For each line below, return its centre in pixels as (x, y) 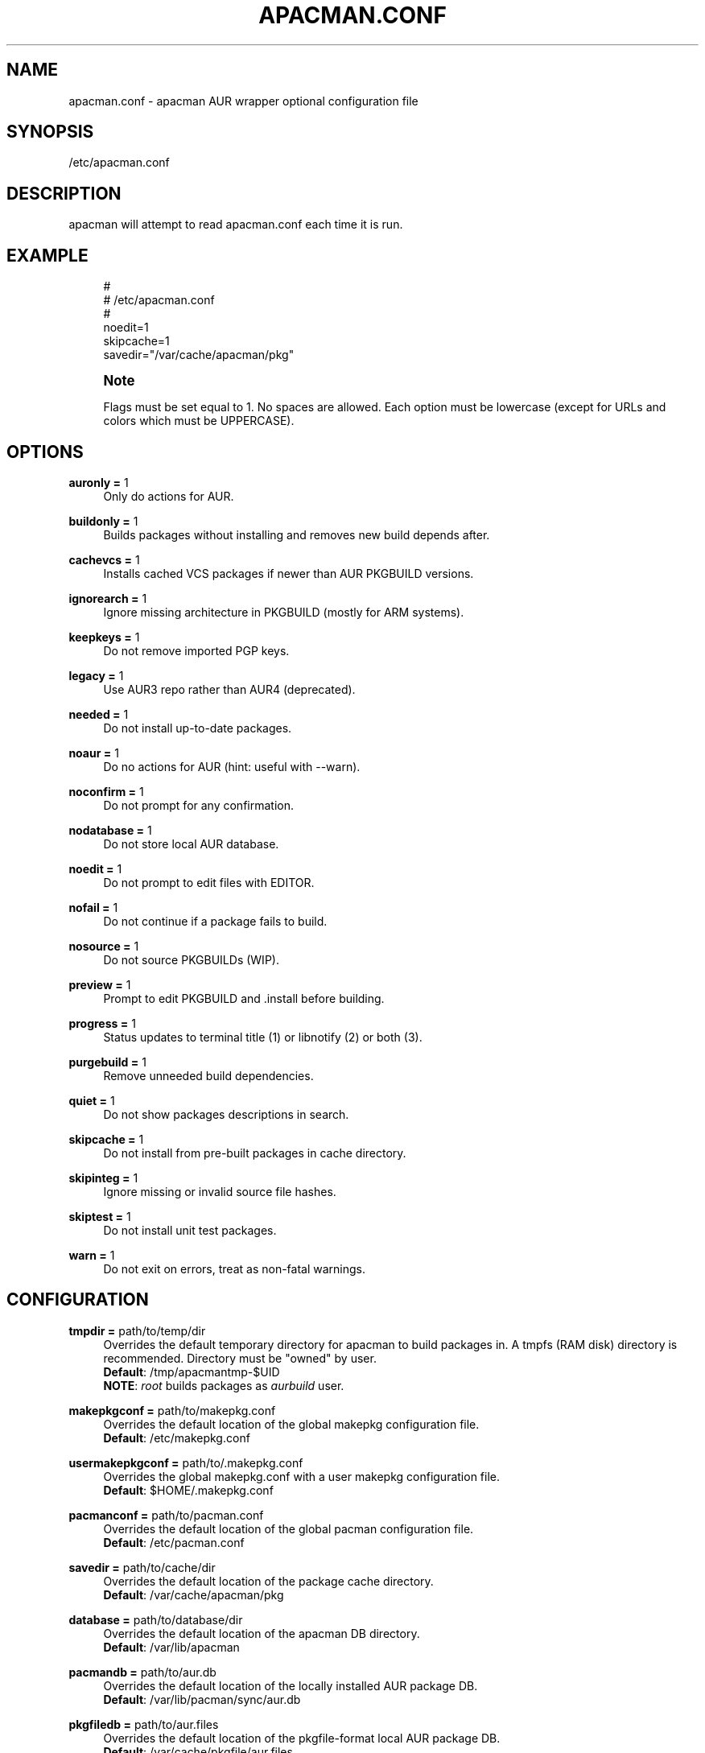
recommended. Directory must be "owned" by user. (240, 1358)
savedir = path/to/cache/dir (142, 1567)
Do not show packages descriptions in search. (226, 1114)
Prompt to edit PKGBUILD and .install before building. (244, 998)
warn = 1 (92, 1255)
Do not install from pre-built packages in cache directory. (255, 1153)
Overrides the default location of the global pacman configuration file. (289, 1528)
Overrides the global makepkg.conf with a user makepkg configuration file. (301, 1476)
